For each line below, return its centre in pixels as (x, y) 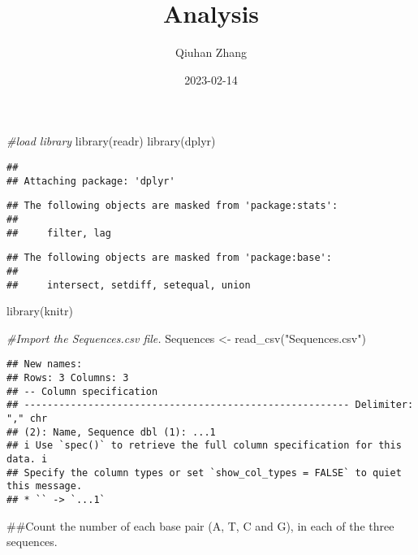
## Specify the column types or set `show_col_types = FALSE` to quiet (204, 473)
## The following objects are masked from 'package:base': (169, 258)
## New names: (45, 364)
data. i (27, 459)
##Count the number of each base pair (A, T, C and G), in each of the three (200, 525)
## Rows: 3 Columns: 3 (68, 378)
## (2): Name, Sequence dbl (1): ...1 (111, 432)
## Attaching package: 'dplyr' (91, 181)
